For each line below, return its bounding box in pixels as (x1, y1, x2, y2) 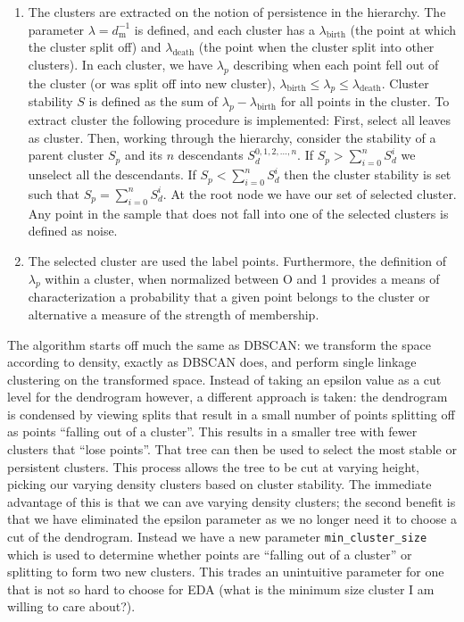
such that (28, 184, 80, 203)
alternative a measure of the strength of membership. (28, 304, 319, 323)
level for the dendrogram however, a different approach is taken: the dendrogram (7, 387, 448, 406)
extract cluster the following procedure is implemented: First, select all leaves (28, 111, 452, 129)
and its (124, 145, 163, 164)
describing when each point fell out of (233, 54, 439, 73)
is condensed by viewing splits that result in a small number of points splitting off (7, 404, 455, 423)
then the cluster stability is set (284, 165, 452, 184)
